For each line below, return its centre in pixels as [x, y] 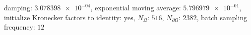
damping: [18, 7]
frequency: [20, 27]
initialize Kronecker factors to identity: [63, 17]
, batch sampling [222, 17]
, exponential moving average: [136, 7]
